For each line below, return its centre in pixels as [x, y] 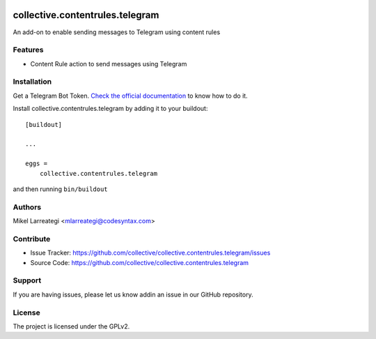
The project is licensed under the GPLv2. [71, 326]
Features [28, 50]
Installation [32, 82]
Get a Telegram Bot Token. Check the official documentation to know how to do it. [130, 96]
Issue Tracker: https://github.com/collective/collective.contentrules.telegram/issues [150, 253]
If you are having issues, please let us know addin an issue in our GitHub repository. [133, 294]
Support [27, 280]
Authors [27, 207]
